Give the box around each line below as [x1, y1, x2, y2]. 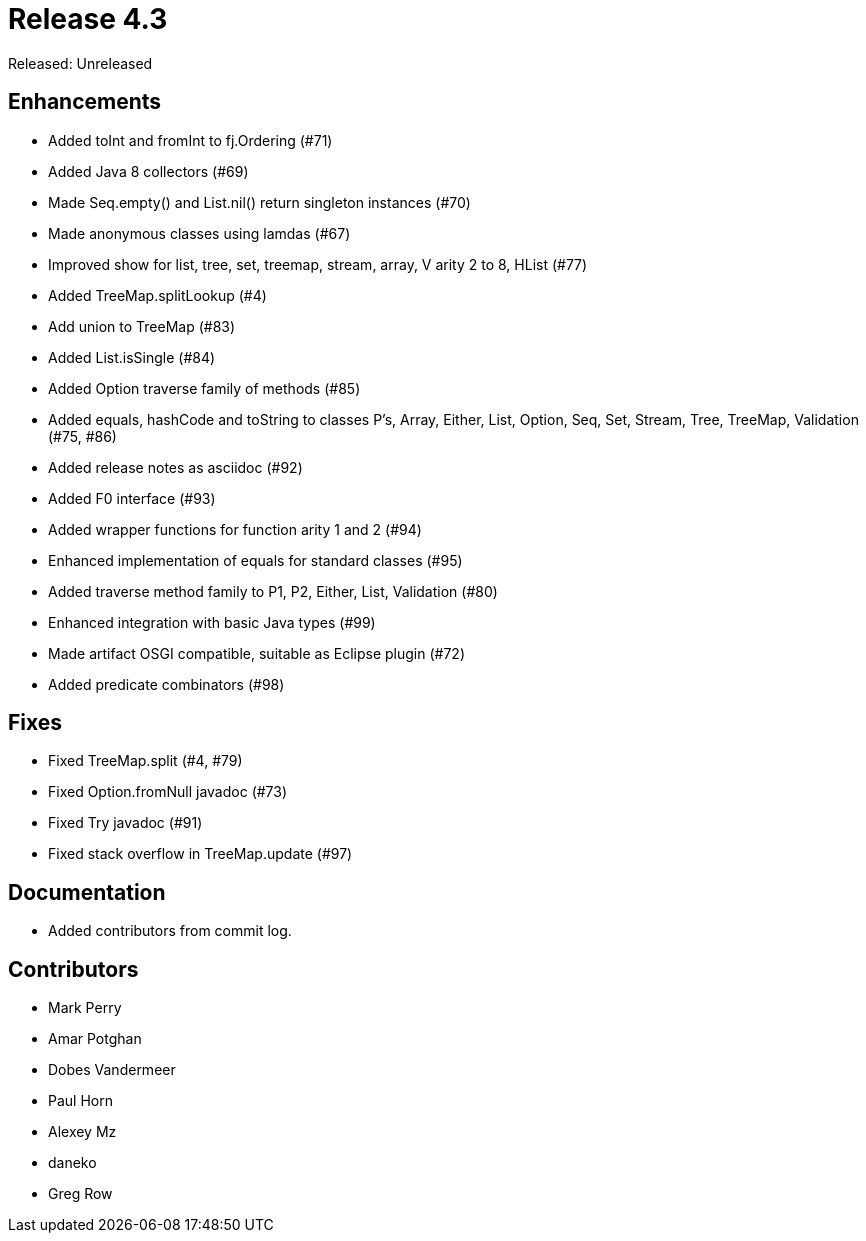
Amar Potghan [48, 1030, 142, 1048]
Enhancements [8, 89, 162, 115]
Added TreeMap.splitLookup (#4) [48, 286, 267, 304]
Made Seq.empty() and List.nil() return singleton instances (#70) [48, 193, 471, 211]
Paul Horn [48, 1092, 113, 1110]
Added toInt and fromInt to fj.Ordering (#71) [48, 131, 333, 149]
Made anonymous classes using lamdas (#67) [48, 224, 351, 242]
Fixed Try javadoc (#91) [48, 814, 203, 832]
